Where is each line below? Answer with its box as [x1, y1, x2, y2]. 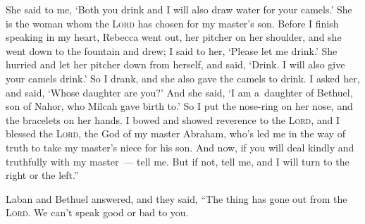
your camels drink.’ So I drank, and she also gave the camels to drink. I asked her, [6, 70, 360, 85]
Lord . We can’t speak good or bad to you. [6, 205, 189, 220]
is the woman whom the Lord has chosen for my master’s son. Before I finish [6, 15, 339, 30]
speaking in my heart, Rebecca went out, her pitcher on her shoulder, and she [6, 30, 342, 44]
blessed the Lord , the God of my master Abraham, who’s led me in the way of [6, 126, 345, 141]
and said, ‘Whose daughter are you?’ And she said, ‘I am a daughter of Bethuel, [6, 85, 353, 99]
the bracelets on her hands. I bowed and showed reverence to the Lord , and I [6, 112, 340, 127]
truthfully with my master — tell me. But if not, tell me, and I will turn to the [6, 154, 349, 168]
